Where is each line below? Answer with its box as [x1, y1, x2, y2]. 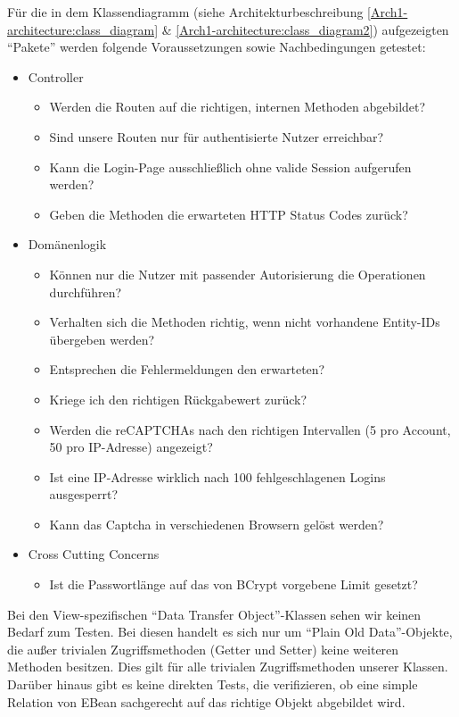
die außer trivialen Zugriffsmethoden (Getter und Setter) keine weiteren [7, 639, 399, 658]
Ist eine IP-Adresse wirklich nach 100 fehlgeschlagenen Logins [49, 467, 386, 486]
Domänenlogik [28, 235, 107, 254]
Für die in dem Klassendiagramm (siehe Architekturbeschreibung [7, 3, 364, 21]
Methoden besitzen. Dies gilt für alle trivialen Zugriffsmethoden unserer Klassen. [7, 657, 448, 676]
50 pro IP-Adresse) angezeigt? [49, 438, 213, 456]
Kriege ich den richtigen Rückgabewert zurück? [49, 389, 307, 408]
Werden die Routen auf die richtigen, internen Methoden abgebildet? [49, 97, 426, 116]
